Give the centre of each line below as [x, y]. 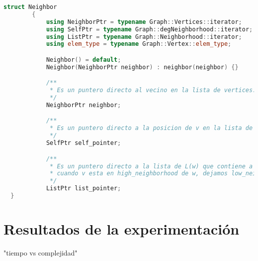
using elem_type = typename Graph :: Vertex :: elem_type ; [139, 44]
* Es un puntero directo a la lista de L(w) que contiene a [151, 166]
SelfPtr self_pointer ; [84, 143]
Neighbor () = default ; [84, 60]
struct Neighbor [30, 7]
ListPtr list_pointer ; [84, 189]
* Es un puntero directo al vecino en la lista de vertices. [153, 90]
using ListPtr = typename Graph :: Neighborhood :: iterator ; [144, 37]
